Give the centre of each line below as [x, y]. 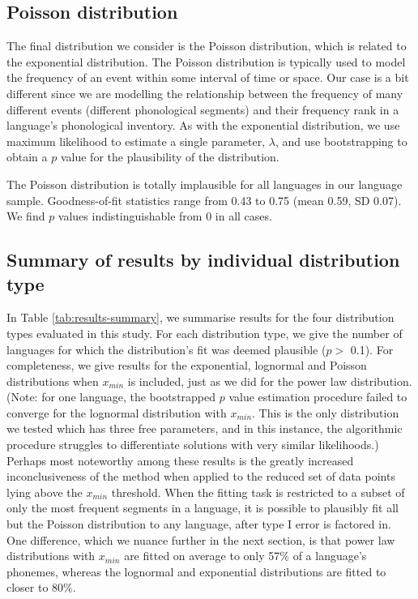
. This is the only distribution [326, 412]
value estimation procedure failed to [318, 397]
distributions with [51, 556]
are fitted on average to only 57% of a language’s [245, 556]
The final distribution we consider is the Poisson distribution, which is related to [207, 46]
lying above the [45, 492]
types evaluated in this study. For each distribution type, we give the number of [205, 333]
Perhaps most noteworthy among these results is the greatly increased [180, 460]
